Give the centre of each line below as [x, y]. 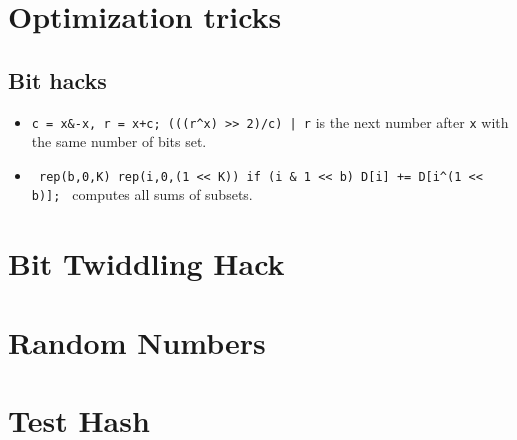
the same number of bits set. [119, 141]
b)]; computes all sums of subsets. [142, 194]
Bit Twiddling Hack [146, 263]
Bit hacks [57, 79]
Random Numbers [137, 341]
